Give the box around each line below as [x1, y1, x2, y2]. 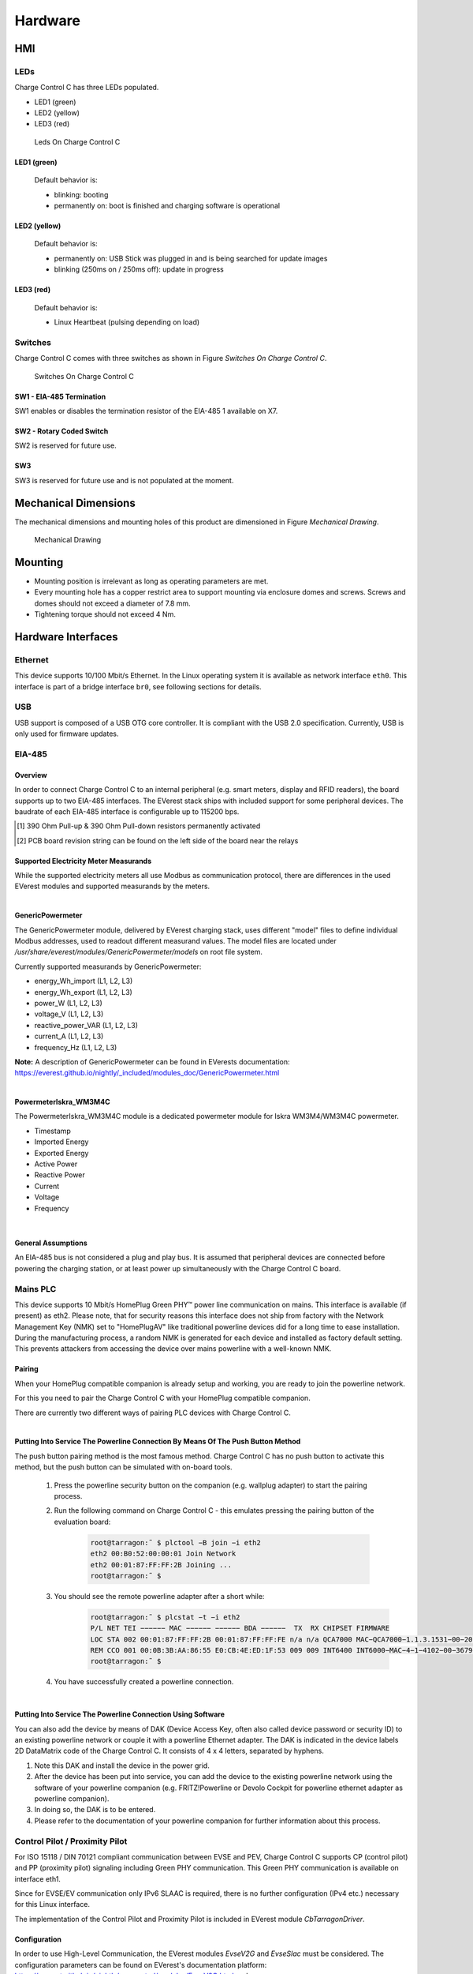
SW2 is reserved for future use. [14, 441, 117, 450]
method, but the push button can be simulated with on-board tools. [14, 1462, 233, 1472]
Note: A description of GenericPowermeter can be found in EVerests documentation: [14, 1056, 291, 1066]
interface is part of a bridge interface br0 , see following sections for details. [14, 681, 262, 691]
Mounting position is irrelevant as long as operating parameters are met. [34, 576, 269, 586]
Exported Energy [34, 1148, 89, 1158]
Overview [14, 770, 47, 779]
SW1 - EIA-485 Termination [14, 392, 106, 401]
